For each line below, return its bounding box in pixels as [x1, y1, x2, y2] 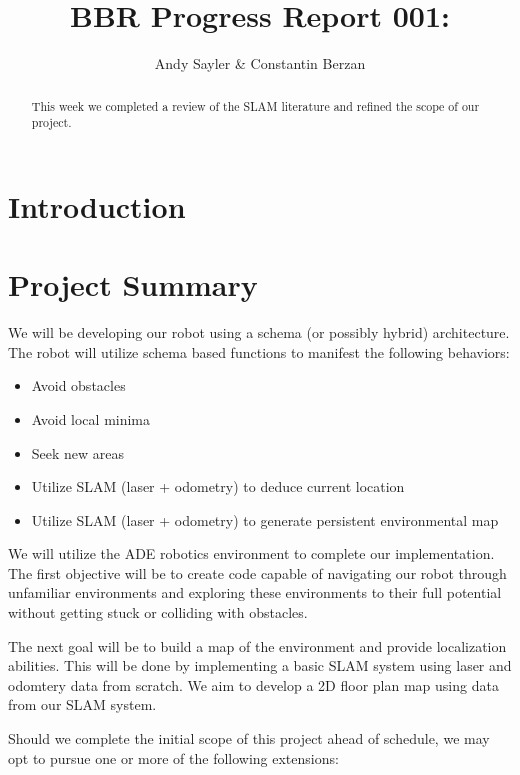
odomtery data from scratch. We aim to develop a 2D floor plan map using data [8, 674, 499, 695]
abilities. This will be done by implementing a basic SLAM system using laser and [8, 655, 512, 676]
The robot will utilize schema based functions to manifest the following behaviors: [8, 341, 510, 362]
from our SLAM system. [8, 694, 157, 715]
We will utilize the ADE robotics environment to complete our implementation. [8, 543, 495, 564]
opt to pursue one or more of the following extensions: [8, 747, 339, 768]
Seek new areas [31, 442, 125, 463]
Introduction [8, 185, 186, 226]
